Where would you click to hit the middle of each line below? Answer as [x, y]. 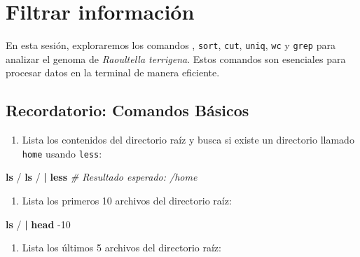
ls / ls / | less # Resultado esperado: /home [102, 177]
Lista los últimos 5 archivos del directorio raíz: [122, 248]
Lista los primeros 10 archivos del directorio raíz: [127, 201]
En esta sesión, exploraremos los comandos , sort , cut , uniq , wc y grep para [171, 45]
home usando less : [62, 153]
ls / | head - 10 [38, 224]
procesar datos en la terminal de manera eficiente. [113, 72]
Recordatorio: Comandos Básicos [127, 110]
